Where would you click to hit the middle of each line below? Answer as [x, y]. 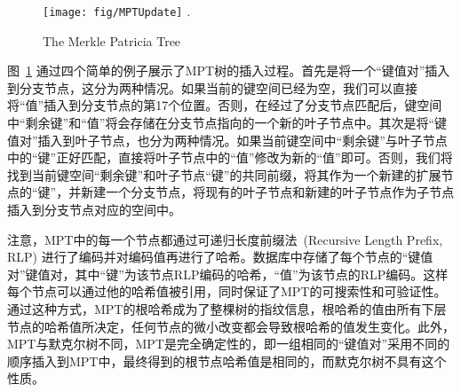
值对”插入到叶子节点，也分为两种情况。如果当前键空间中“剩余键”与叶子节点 [227, 140]
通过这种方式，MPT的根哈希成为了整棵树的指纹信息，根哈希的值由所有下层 [227, 308]
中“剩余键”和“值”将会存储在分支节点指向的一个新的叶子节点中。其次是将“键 [227, 123]
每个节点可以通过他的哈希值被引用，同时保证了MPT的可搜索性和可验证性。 [227, 291]
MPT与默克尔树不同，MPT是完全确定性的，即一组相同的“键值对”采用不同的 [229, 344]
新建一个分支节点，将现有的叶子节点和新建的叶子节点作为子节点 [268, 192]
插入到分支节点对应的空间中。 [94, 209]
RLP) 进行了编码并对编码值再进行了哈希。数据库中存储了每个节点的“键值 [220, 257]
